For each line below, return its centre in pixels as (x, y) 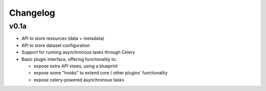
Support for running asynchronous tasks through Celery (78, 52)
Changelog (32, 13)
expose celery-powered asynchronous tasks (79, 80)
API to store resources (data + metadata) (63, 38)
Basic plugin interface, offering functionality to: (69, 59)
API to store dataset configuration (56, 45)
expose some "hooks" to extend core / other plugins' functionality (101, 73)
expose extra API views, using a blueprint (76, 66)
